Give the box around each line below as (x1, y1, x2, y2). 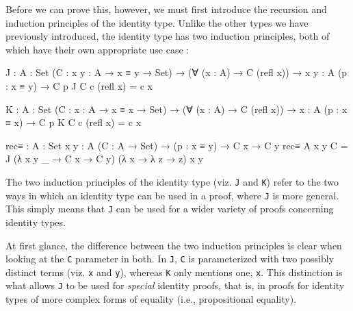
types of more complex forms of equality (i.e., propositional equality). (5, 292, 297, 306)
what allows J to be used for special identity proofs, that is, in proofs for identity (5, 278, 345, 293)
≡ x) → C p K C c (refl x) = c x (5, 115, 142, 129)
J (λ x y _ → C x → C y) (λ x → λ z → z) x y (5, 151, 203, 166)
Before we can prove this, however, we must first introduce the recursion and (5, 2, 327, 16)
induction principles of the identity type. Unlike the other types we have (5, 15, 309, 29)
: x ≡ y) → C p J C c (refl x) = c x (5, 78, 153, 92)
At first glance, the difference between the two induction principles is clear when (5, 238, 342, 252)
